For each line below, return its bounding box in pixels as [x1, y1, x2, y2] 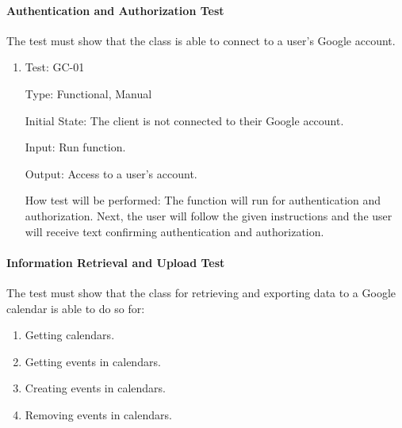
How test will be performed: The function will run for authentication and [25, 192, 381, 208]
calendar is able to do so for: [6, 300, 145, 316]
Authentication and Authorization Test [6, 2, 224, 18]
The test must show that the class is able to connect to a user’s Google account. [6, 32, 396, 48]
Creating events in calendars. [25, 380, 166, 396]
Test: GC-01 [25, 59, 85, 75]
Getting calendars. [25, 327, 115, 343]
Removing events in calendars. [25, 406, 172, 422]
